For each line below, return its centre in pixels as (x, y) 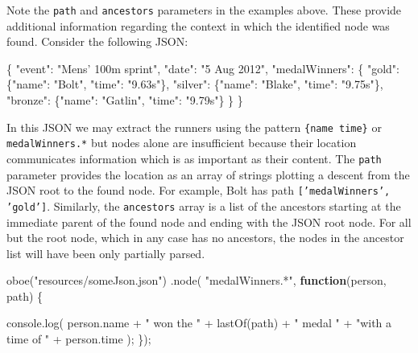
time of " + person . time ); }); (79, 339)
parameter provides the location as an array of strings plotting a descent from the (208, 174)
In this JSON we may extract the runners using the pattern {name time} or (194, 127)
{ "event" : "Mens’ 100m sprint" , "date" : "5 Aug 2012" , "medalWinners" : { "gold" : (203, 68)
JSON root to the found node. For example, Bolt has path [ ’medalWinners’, (199, 190)
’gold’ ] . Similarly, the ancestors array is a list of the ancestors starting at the (204, 205)
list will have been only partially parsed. (106, 253)
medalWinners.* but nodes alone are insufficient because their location (182, 143)
